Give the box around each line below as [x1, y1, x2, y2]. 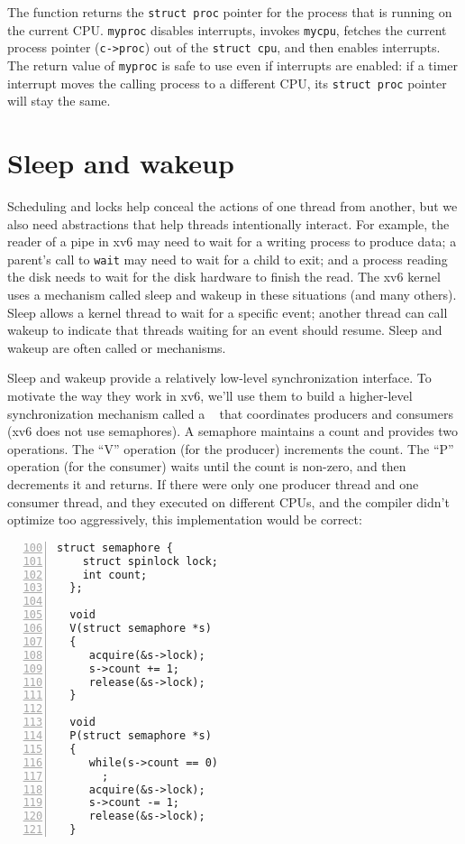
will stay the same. [7, 91, 111, 110]
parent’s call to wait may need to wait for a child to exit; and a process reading [7, 249, 448, 268]
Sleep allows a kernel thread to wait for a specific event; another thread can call [7, 302, 448, 321]
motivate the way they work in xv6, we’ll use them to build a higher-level [7, 386, 413, 404]
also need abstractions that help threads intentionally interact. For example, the [7, 214, 450, 233]
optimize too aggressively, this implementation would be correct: [7, 510, 362, 529]
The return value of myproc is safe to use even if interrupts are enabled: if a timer [7, 55, 459, 74]
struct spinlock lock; [82, 554, 218, 568]
